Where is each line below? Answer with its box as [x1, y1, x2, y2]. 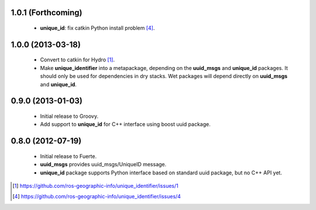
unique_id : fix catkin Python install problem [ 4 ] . [40, 24, 155, 32]
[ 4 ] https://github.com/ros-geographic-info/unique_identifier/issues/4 [12, 193, 181, 200]
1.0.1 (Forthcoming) [11, 8, 83, 17]
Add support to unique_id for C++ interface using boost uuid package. [40, 121, 211, 128]
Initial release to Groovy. [40, 113, 99, 120]
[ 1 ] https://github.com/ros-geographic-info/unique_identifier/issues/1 [12, 182, 178, 189]
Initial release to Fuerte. [40, 152, 97, 160]
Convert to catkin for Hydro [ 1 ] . [40, 56, 115, 64]
